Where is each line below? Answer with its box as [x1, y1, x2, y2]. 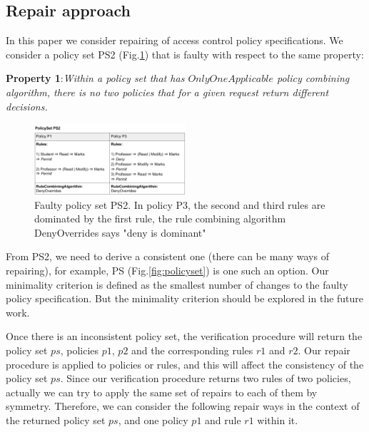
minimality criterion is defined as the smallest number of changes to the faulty [6, 277, 348, 292]
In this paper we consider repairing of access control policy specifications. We [6, 33, 343, 48]
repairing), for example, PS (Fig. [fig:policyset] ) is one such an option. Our [6, 262, 329, 277]
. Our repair [298, 342, 350, 357]
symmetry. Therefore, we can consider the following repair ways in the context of [6, 398, 360, 413]
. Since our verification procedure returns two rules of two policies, [60, 371, 351, 386]
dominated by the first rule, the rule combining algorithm [34, 211, 286, 226]
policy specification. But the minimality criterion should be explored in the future [6, 291, 364, 306]
